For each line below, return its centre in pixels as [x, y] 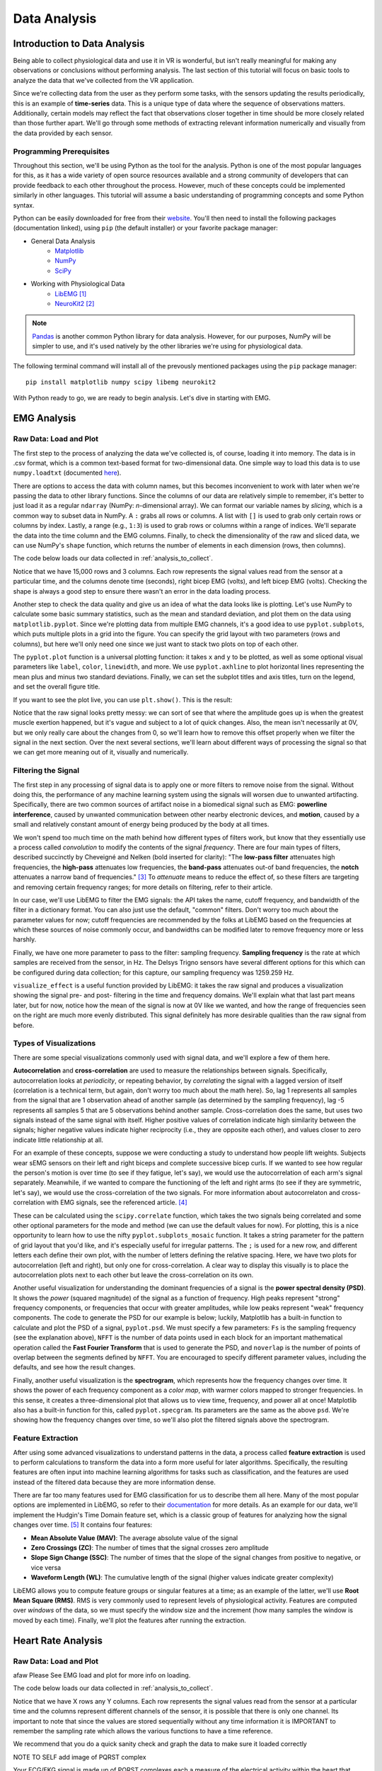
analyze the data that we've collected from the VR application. [104, 80]
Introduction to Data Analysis [79, 44]
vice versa [46, 1567]
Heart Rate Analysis [58, 1640]
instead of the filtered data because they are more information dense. [114, 1482]
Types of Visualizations [54, 1043]
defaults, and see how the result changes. [74, 1367]
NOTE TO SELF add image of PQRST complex [80, 1757]
